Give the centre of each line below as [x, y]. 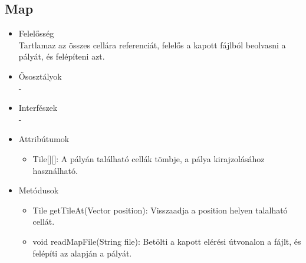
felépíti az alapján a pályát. [82, 253]
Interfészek [38, 108]
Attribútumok [44, 139]
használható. [55, 170]
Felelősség [36, 33]
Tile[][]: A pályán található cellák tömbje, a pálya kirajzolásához [149, 158]
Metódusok [39, 190]
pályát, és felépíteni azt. [62, 56]
